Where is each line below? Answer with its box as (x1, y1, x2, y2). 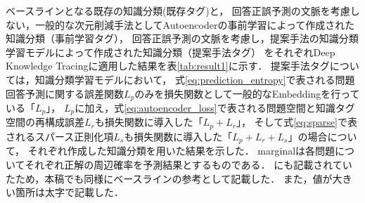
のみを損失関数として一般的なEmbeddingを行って (134, 86, 360, 100)
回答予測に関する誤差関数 (6, 86, 124, 100)
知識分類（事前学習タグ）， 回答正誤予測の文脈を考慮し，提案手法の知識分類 (6, 31, 359, 46)
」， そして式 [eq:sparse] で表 (236, 114, 357, 129)
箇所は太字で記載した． (15, 185, 124, 199)
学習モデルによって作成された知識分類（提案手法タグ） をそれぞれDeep (6, 44, 335, 59)
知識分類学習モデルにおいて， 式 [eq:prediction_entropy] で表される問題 (34, 72, 355, 86)
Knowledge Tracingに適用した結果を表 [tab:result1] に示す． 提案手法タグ (6, 58, 330, 73)
